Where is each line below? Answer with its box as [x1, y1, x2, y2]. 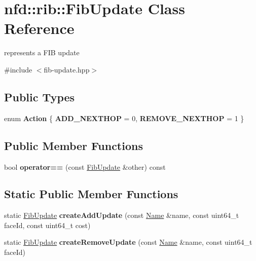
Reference [4, 18, 75, 39]
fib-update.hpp [44, 64, 90, 74]
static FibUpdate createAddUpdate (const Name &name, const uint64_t [4, 210, 239, 220]
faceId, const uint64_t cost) [4, 219, 91, 230]
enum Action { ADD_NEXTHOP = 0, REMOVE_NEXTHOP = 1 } [4, 113, 244, 123]
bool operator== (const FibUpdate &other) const [4, 161, 166, 172]
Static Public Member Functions [4, 186, 178, 202]
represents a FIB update [4, 47, 80, 58]
